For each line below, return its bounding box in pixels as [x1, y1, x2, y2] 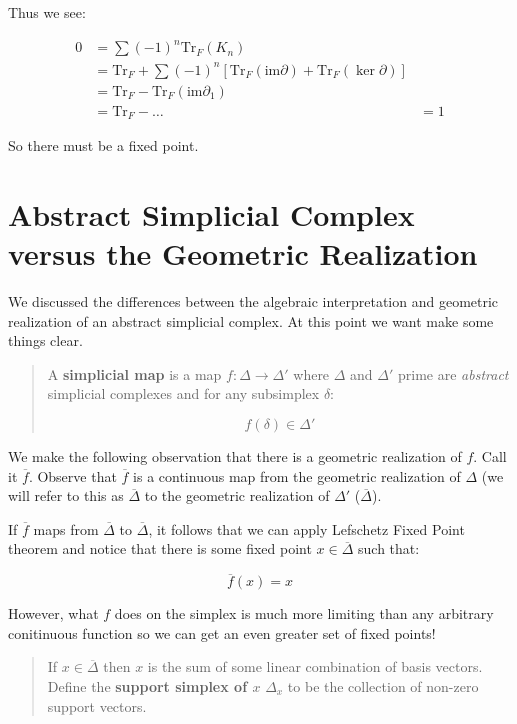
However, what [8, 603, 99, 624]
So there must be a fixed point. [8, 135, 199, 156]
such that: [358, 538, 420, 559]
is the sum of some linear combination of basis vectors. [147, 656, 483, 677]
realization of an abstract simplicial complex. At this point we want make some [8, 310, 494, 331]
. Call [473, 446, 507, 467]
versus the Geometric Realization [8, 233, 478, 274]
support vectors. [47, 695, 147, 716]
